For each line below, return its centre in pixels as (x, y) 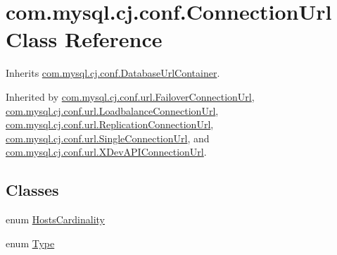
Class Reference (84, 39)
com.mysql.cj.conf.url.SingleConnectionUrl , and (108, 138)
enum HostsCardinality (55, 219)
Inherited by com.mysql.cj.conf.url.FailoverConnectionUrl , (130, 96)
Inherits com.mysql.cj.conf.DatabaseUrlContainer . (113, 73)
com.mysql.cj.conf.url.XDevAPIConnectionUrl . (106, 152)
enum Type (30, 243)
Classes (32, 190)
